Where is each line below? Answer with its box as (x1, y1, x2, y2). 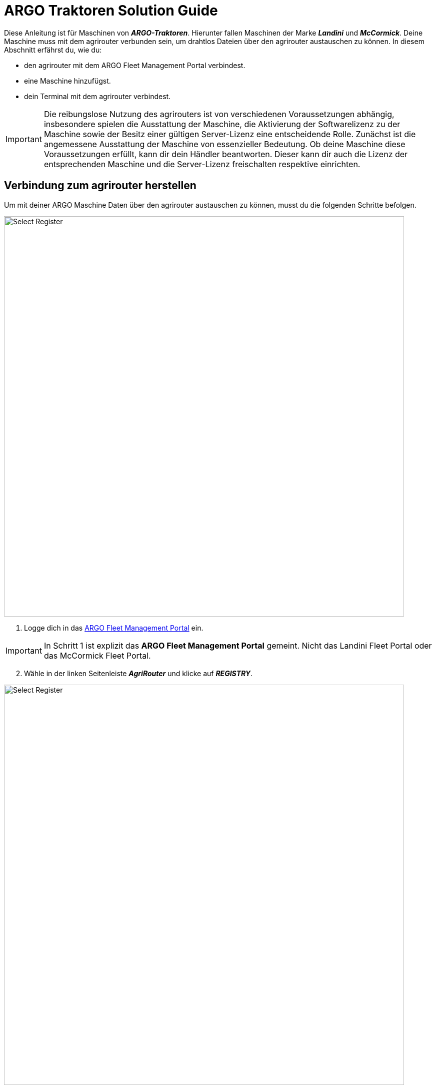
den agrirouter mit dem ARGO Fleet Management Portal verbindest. (24, 61, 245, 70)
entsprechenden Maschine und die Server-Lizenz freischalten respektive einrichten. (43, 159, 360, 169)
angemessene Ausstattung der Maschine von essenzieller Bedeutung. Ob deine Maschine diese (43, 139, 405, 149)
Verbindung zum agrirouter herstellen (4, 179, 196, 192)
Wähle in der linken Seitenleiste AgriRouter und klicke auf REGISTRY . (24, 669, 253, 678)
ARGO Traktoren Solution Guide (4, 2, 218, 19)
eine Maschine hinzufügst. (24, 76, 111, 85)
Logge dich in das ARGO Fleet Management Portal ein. (24, 623, 203, 632)
